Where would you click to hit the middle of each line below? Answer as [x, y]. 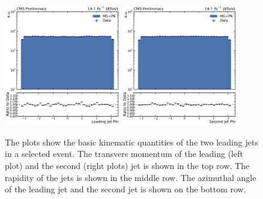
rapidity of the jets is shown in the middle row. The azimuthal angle [131, 177]
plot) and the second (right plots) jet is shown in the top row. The [127, 165]
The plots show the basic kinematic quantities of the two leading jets [131, 142]
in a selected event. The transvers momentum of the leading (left [124, 154]
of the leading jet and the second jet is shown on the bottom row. [125, 189]
